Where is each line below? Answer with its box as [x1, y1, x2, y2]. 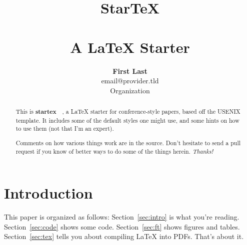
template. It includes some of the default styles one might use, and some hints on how [15, 116, 239, 124]
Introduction [4, 183, 93, 203]
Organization [110, 85, 150, 95]
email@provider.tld [101, 75, 159, 86]
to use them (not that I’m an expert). [15, 124, 114, 133]
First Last [112, 65, 147, 76]
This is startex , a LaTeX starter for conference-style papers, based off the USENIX [15, 107, 240, 116]
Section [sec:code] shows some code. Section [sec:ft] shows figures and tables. [4, 221, 240, 232]
